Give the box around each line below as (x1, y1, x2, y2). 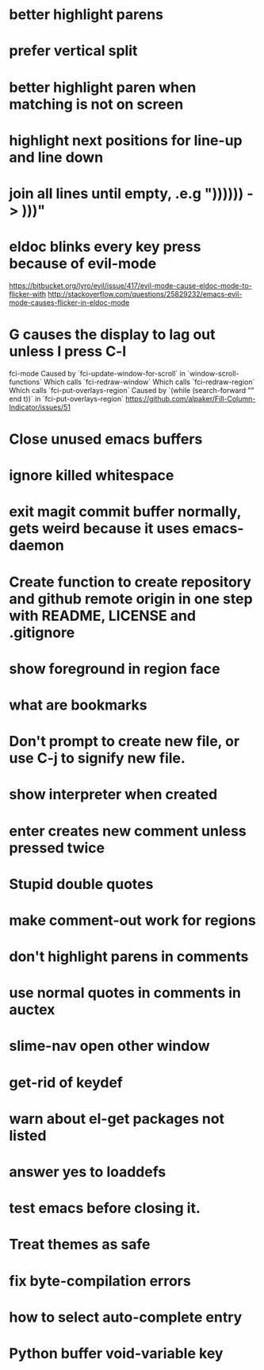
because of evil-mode (9, 255, 157, 273)
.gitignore (9, 623, 75, 641)
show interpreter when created (9, 786, 218, 803)
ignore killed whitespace (9, 467, 174, 485)
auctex (9, 1001, 55, 1019)
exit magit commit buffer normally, (9, 502, 242, 521)
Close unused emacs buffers (9, 430, 203, 448)
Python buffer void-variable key (9, 1344, 224, 1362)
